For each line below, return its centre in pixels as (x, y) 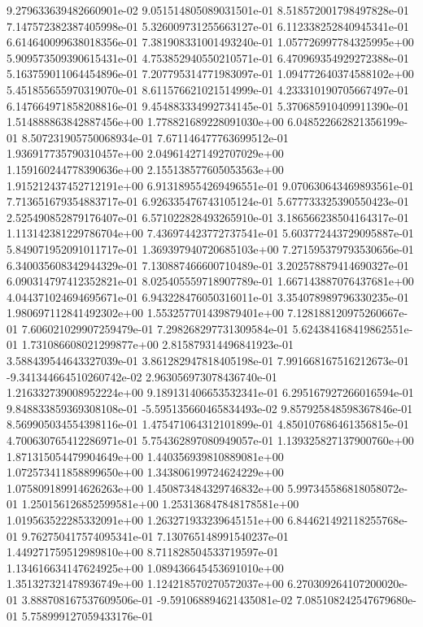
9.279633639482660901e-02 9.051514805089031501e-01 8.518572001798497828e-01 (208, 10)
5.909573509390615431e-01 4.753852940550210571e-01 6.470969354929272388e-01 (208, 57)
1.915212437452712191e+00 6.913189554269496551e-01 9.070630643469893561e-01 (210, 185)
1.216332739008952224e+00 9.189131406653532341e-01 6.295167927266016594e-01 (210, 392)
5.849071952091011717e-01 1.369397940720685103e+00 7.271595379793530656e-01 (210, 248)
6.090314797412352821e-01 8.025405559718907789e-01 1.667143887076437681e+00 (210, 281)
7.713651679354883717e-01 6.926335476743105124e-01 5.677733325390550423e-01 (208, 201)
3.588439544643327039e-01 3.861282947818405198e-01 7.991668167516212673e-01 (208, 361)
